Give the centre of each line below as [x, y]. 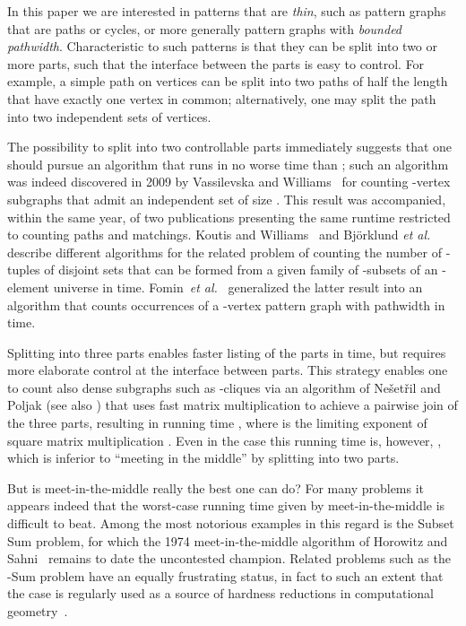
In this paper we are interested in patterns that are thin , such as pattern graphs [227, 11]
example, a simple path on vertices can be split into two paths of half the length [228, 81]
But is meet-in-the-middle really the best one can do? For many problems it [216, 487]
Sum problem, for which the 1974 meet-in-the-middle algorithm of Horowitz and [228, 540]
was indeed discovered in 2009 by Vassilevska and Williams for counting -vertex [229, 182]
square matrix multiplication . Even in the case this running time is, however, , [224, 440]
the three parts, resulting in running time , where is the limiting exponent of [217, 423]
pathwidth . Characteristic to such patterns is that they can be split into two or [223, 46]
